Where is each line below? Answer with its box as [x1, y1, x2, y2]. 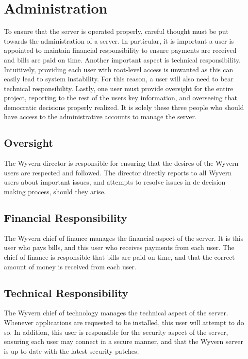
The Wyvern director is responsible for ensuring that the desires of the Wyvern [4, 158, 239, 168]
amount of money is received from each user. [4, 261, 136, 271]
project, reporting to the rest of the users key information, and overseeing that [4, 93, 237, 103]
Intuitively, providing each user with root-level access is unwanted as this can [4, 64, 233, 74]
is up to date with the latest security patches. [4, 345, 139, 356]
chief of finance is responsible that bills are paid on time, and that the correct [4, 252, 235, 262]
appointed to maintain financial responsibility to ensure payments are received [4, 45, 237, 55]
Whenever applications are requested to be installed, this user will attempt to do [4, 317, 244, 328]
